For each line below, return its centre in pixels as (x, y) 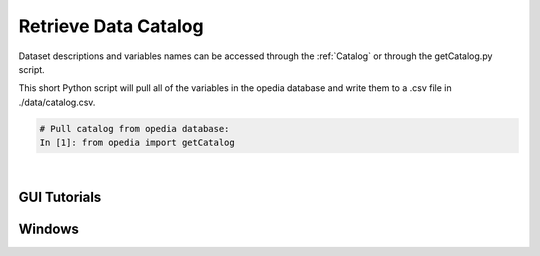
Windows (48, 228)
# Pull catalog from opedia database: (134, 128)
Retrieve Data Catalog (111, 26)
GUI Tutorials (60, 196)
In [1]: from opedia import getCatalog (137, 143)
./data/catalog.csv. (57, 102)
